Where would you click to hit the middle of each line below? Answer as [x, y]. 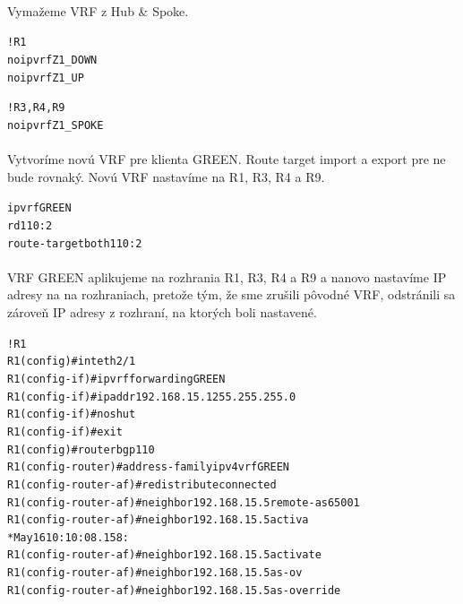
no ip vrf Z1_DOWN [52, 60]
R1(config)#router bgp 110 [81, 449]
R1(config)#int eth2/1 [72, 362]
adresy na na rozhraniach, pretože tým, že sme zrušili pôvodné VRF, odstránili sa [231, 294]
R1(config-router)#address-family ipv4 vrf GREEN [149, 467]
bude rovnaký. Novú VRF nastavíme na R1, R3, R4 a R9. [166, 176]
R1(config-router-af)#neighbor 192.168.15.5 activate [164, 555]
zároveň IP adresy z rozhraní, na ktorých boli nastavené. [162, 312]
